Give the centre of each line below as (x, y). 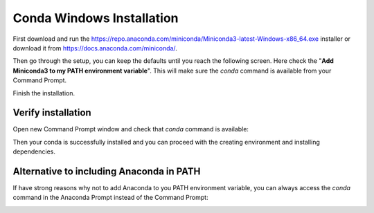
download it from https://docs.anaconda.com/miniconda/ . (95, 48)
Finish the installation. (44, 93)
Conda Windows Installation (96, 18)
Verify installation (52, 113)
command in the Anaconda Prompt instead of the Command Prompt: (110, 198)
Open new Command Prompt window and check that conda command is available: (131, 129)
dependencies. (34, 151)
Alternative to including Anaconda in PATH (107, 172)
